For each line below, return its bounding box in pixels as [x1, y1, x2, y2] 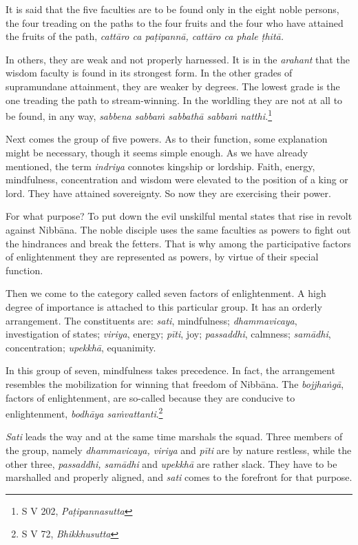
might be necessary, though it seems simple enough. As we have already [6, 145, 308, 159]
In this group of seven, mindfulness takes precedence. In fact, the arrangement [6, 363, 335, 378]
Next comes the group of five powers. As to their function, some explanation [6, 132, 328, 146]
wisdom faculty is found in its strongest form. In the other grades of [6, 65, 293, 80]
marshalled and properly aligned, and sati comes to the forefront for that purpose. [6, 470, 352, 484]
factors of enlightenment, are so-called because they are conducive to [6, 390, 295, 404]
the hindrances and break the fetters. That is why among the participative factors [6, 236, 351, 250]
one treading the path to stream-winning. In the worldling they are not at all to [6, 92, 343, 107]
